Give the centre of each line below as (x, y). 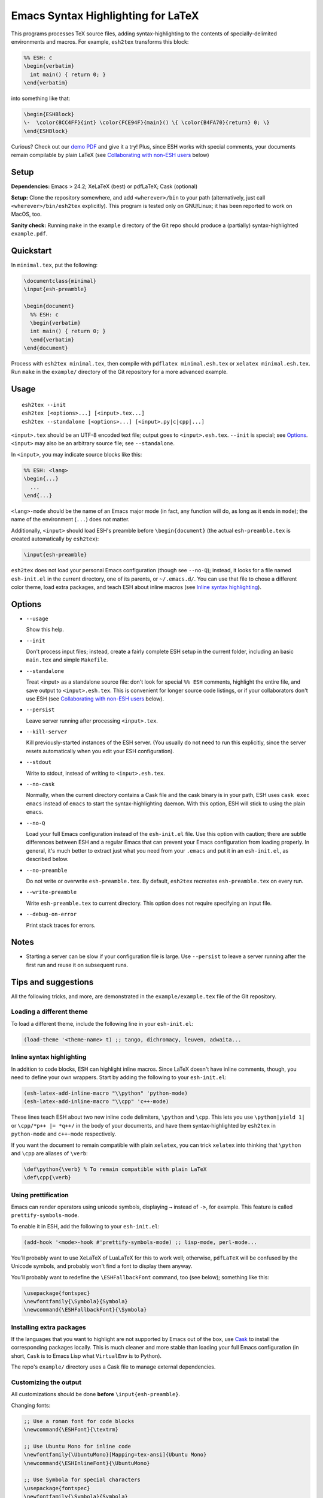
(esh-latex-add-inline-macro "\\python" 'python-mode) (106, 1093)
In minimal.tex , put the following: (54, 265)
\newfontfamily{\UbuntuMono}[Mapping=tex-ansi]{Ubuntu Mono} (115, 1455)
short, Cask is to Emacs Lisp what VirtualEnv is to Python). (86, 1356)
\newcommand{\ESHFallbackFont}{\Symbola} (85, 1310)
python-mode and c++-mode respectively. (64, 1134)
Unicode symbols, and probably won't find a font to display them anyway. (102, 1266)
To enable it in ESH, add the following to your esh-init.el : (85, 1226)
